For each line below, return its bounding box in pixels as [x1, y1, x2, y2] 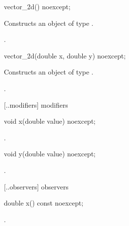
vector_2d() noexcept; [4, 1, 71, 11]
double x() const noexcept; [4, 198, 84, 208]
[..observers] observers [4, 181, 69, 191]
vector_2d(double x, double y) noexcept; [4, 50, 126, 60]
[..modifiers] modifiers [4, 99, 68, 110]
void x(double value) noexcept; [4, 116, 96, 126]
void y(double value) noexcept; [4, 149, 96, 159]
